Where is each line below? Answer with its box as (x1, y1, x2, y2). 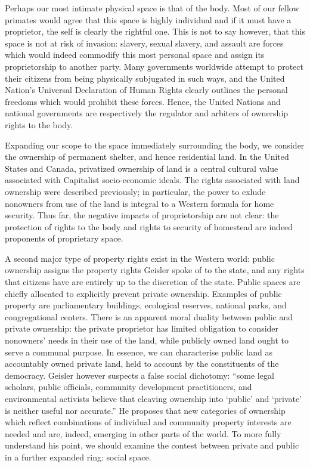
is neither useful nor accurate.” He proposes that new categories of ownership (5, 404, 286, 416)
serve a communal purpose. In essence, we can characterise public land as (5, 345, 272, 358)
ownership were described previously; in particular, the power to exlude (5, 185, 266, 197)
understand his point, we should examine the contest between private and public (5, 439, 299, 451)
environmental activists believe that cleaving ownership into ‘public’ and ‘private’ (5, 392, 302, 404)
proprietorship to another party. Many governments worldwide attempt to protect (5, 60, 304, 72)
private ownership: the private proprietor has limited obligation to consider (5, 322, 279, 335)
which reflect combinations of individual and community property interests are (5, 416, 292, 428)
